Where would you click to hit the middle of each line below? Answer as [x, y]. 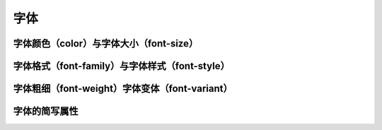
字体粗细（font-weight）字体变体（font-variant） [123, 89]
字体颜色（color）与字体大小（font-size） [105, 43]
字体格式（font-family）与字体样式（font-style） [121, 66]
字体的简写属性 [46, 111]
